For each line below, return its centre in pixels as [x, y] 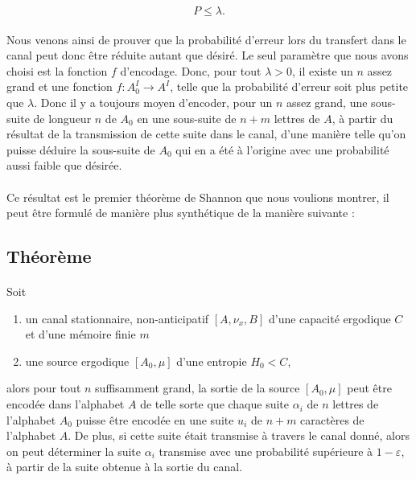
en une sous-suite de [187, 118]
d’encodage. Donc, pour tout [191, 70]
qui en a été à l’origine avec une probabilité [282, 149]
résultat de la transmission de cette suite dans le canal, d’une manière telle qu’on [206, 134]
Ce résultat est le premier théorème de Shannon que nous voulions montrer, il [198, 197]
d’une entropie [212, 361]
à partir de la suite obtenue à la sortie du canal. [125, 467]
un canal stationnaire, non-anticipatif [117, 318]
